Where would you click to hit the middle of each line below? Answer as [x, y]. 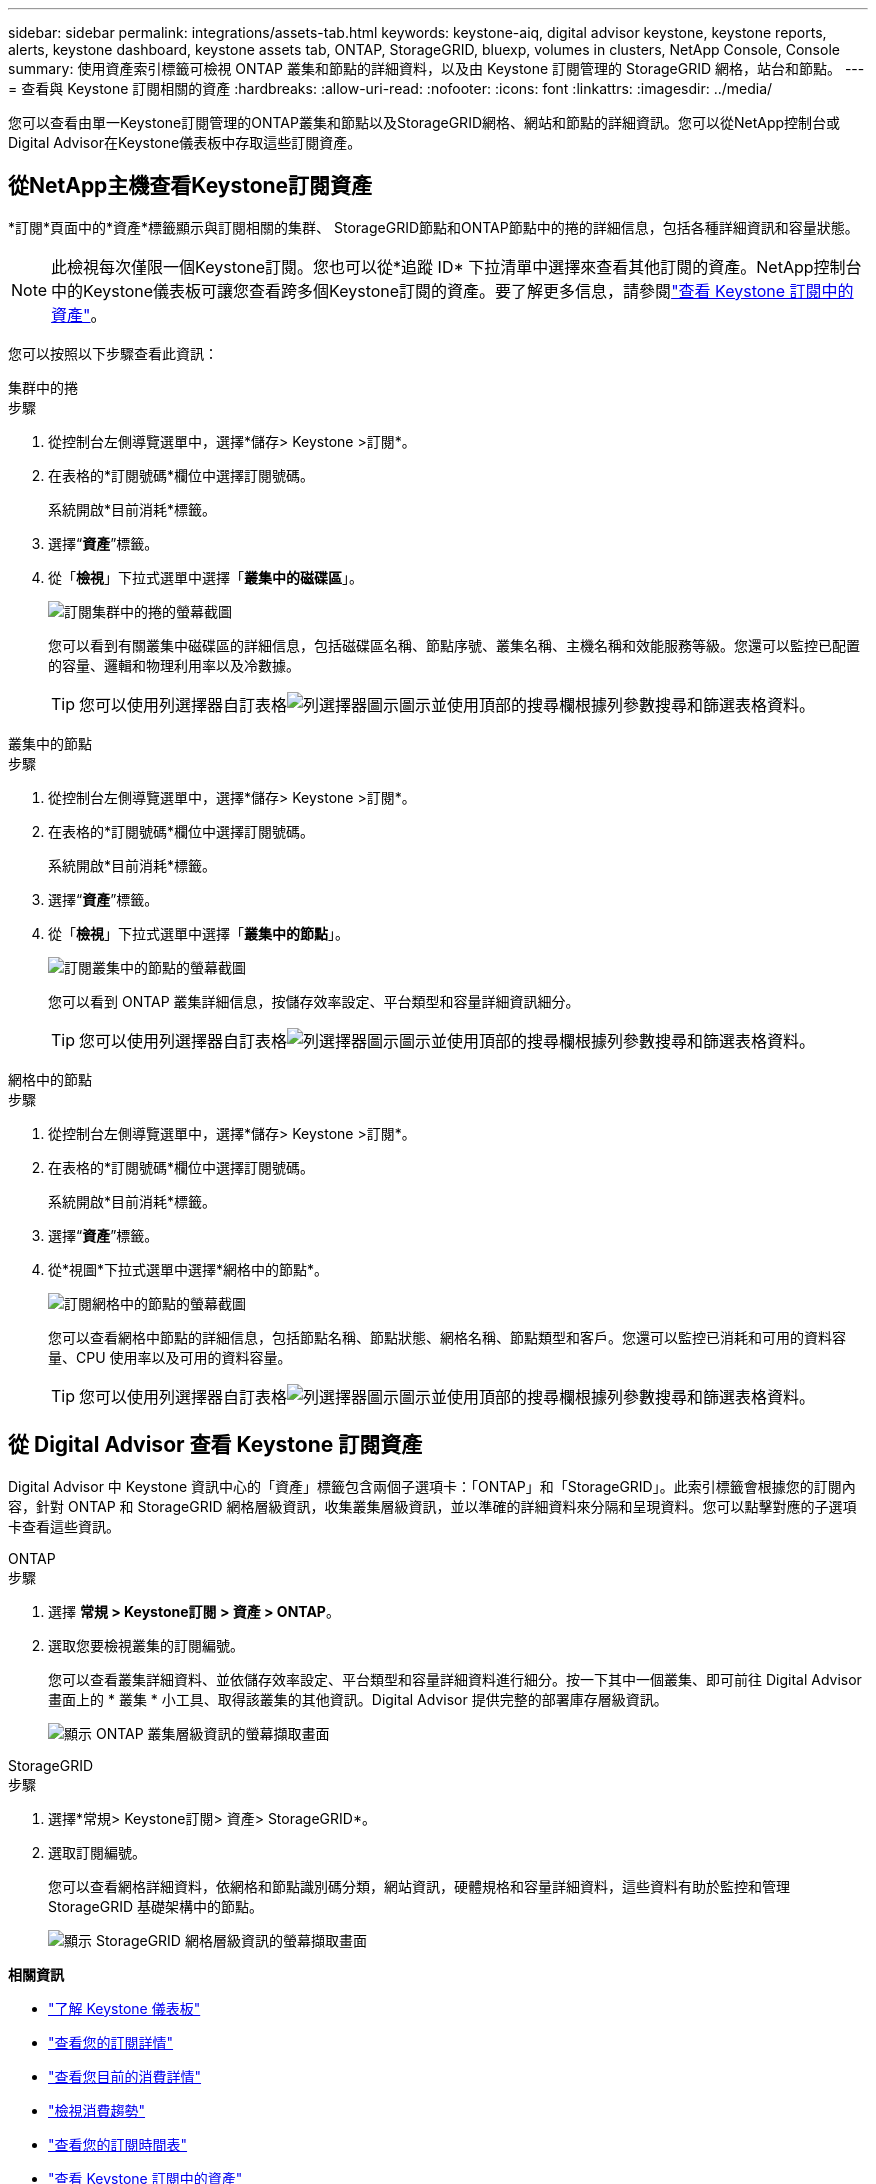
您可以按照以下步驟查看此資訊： [113, 353]
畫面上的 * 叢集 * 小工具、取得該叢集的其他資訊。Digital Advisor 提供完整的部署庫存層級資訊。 [358, 1699]
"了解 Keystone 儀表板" [124, 2008]
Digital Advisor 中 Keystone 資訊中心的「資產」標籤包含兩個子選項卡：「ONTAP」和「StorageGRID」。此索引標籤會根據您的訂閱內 [432, 1486]
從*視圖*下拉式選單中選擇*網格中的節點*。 [188, 1269]
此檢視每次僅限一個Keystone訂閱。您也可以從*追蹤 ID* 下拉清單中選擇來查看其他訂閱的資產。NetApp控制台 [456, 266]
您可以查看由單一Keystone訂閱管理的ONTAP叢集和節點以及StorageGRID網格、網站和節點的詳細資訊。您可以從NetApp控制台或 [424, 122]
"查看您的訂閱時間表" [118, 2144]
